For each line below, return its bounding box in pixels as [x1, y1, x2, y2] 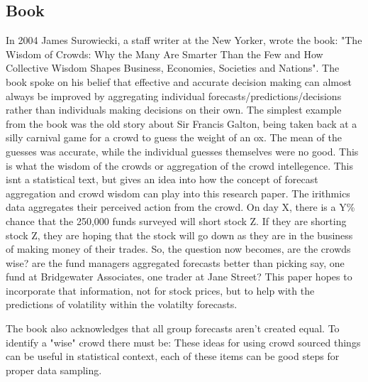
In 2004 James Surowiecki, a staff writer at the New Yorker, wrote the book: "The [6, 33, 362, 48]
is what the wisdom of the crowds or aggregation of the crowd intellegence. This [6, 158, 354, 173]
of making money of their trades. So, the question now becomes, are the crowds [6, 241, 351, 256]
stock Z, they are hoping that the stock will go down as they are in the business [6, 227, 353, 242]
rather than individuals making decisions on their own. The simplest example [6, 102, 342, 117]
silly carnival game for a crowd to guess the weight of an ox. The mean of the [6, 130, 342, 145]
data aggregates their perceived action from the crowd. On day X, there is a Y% [6, 200, 355, 214]
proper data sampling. [6, 362, 102, 377]
